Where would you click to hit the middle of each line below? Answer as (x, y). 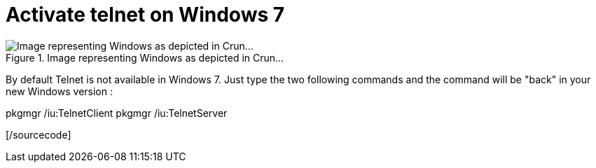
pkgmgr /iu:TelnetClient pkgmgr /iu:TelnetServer (117, 113)
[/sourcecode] (39, 134)
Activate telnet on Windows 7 (145, 15)
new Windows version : (59, 91)
